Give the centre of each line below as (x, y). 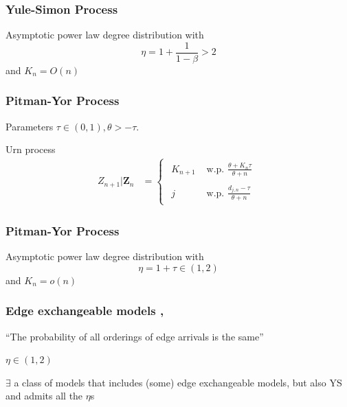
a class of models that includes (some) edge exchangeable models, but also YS (178, 382)
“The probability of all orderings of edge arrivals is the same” (135, 336)
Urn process (31, 149)
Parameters (30, 126)
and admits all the (44, 396)
